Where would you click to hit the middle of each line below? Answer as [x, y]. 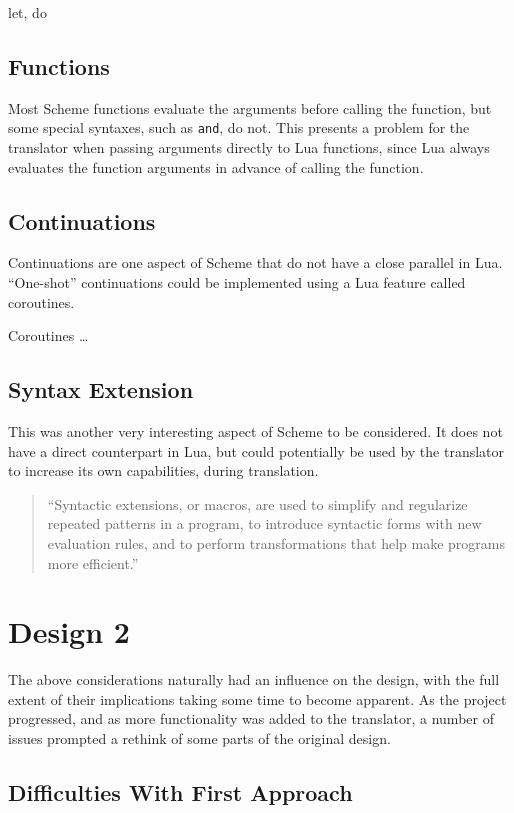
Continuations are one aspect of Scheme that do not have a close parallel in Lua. [255, 262]
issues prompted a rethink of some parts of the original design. [199, 738]
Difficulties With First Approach [180, 792]
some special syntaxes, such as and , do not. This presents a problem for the [239, 127]
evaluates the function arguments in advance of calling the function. [216, 166]
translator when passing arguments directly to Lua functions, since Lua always [249, 147]
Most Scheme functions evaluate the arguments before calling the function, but [250, 107]
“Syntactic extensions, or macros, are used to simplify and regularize [257, 503]
